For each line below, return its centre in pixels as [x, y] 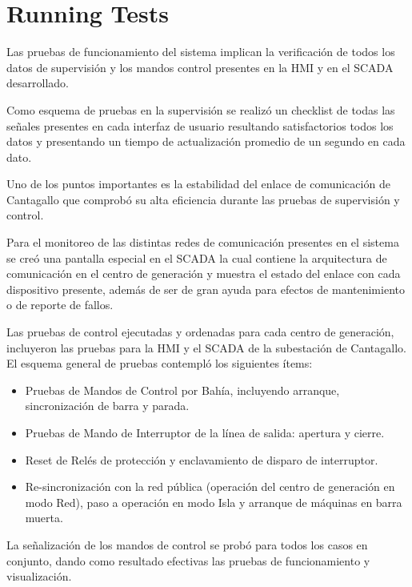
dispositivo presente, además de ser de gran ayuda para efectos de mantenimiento [206, 289]
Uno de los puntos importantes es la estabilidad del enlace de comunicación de [198, 184]
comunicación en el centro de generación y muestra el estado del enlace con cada [204, 273]
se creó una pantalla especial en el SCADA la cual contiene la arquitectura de [197, 257]
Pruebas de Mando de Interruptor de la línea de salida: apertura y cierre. [205, 432]
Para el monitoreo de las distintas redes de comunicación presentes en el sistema [203, 242]
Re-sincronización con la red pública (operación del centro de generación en [210, 486]
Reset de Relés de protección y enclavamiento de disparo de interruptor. [202, 459]
